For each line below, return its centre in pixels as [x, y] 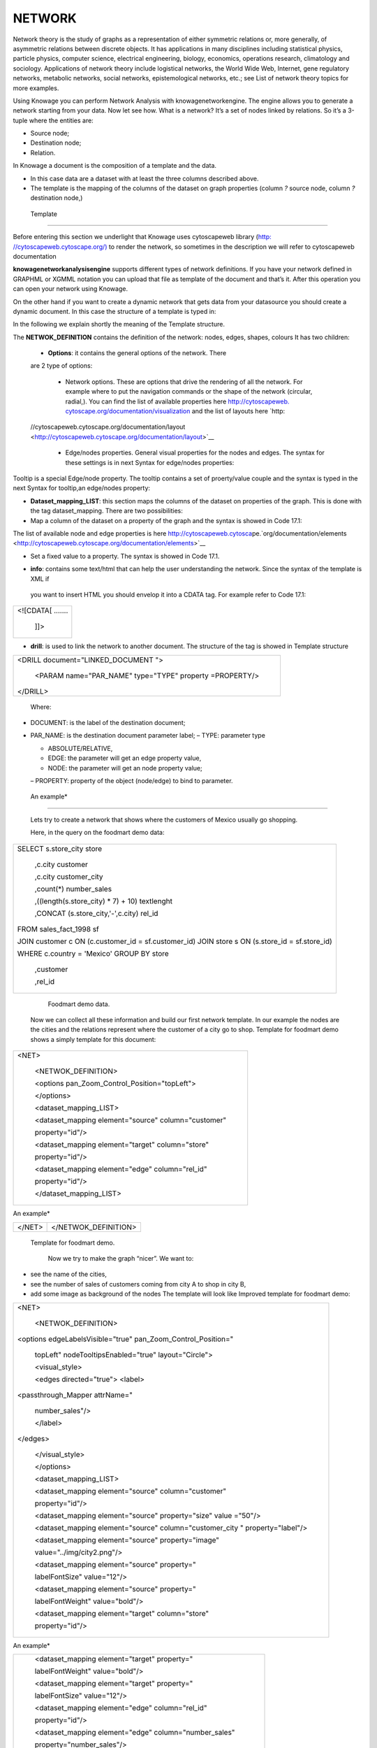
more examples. [36, 88]
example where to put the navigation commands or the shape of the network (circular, [189, 392]
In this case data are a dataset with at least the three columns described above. [145, 178]
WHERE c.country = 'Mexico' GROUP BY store [93, 953]
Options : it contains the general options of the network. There [137, 353]
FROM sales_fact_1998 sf [58, 929]
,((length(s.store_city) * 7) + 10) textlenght [103, 901]
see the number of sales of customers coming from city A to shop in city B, [138, 1284]
